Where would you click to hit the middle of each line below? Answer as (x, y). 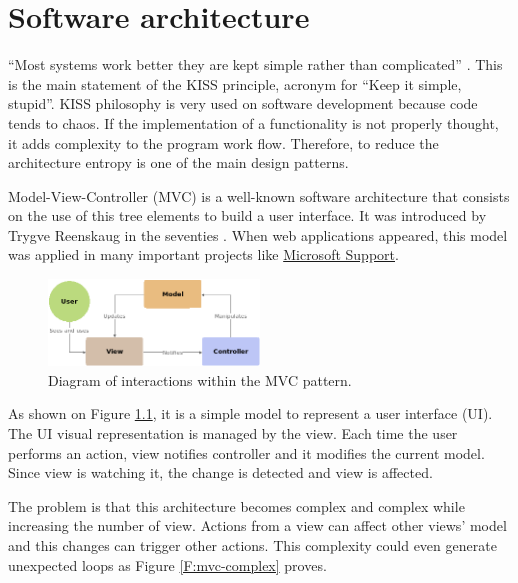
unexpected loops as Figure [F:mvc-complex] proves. (167, 564)
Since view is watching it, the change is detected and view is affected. (220, 472)
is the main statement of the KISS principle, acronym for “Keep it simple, (235, 83)
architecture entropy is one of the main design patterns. (178, 162)
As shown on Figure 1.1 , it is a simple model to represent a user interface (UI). (250, 413)
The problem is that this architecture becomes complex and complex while (236, 505)
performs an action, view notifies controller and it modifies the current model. (246, 452)
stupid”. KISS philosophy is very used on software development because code (243, 103)
